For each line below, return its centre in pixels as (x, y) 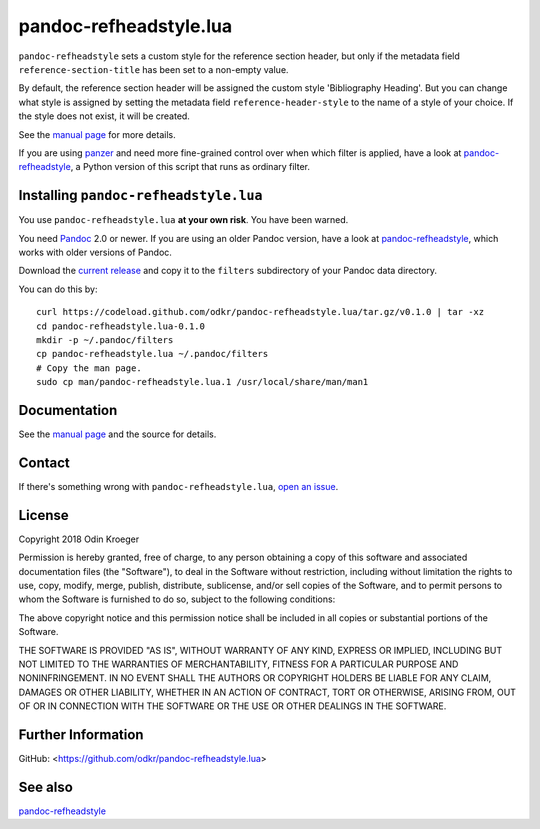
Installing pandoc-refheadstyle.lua (140, 195)
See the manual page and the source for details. (117, 434)
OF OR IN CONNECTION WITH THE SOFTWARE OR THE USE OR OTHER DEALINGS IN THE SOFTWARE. (232, 706)
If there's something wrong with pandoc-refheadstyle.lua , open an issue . (178, 486)
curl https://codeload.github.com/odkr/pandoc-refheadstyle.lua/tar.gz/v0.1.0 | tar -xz (260, 312)
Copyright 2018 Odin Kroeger (79, 539)
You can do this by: (58, 289)
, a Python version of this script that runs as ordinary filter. (190, 167)
